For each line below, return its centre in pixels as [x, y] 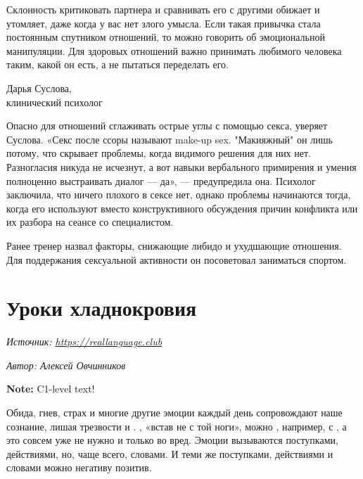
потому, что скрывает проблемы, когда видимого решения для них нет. [159, 153]
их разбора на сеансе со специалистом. [90, 222]
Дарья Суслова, [39, 88]
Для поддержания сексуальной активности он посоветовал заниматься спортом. [177, 259]
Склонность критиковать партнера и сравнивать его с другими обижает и [163, 9]
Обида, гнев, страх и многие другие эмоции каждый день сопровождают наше [174, 412]
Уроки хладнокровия [102, 308]
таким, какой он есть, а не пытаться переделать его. [117, 64]
